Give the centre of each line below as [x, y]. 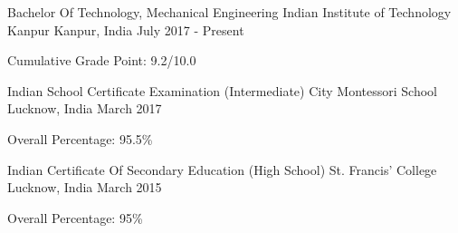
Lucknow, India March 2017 [85, 108]
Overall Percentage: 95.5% [80, 138]
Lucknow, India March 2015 [85, 187]
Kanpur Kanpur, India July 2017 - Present [126, 29]
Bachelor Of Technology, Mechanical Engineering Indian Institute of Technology [229, 12]
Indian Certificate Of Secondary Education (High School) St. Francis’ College [222, 169]
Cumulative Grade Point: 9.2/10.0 [102, 60]
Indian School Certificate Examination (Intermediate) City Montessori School [222, 90]
